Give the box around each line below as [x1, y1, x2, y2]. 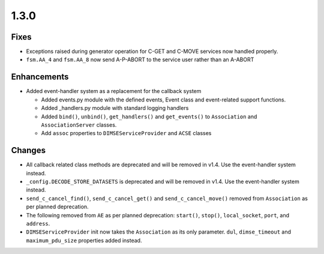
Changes [11, 145, 46, 156]
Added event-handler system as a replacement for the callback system [26, 88, 202, 95]
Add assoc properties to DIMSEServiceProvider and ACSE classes [41, 130, 212, 137]
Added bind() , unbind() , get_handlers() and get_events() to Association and [41, 113, 257, 120]
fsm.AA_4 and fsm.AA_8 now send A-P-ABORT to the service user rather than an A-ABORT [26, 56, 254, 63]
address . [26, 220, 50, 227]
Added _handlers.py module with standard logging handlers [41, 104, 189, 112]
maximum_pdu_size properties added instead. [26, 237, 142, 244]
